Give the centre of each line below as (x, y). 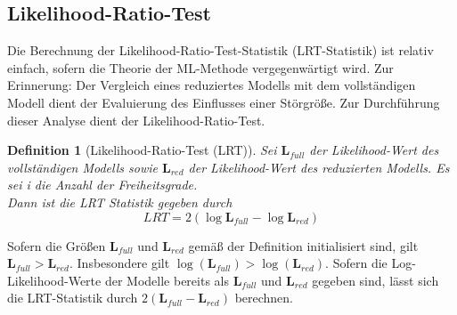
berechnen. (264, 298)
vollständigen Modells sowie (82, 167)
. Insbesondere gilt (120, 263)
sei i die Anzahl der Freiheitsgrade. (102, 185)
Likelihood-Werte (54, 280)
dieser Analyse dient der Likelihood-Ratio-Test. (136, 120)
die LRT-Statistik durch (73, 298)
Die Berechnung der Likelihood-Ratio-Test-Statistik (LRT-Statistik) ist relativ (220, 50)
